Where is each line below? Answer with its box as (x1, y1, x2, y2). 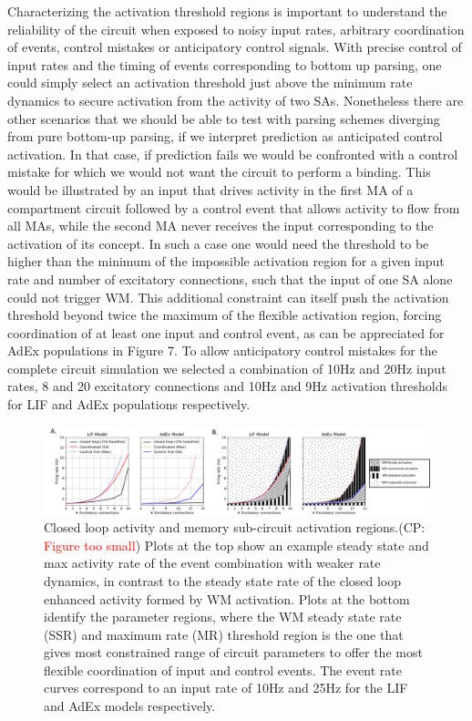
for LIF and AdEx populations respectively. (7, 395, 251, 414)
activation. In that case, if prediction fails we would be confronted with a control (7, 144, 458, 163)
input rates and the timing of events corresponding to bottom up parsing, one (7, 55, 442, 74)
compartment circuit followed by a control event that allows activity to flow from (7, 198, 460, 217)
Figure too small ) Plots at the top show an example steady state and (44, 535, 429, 554)
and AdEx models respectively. (44, 696, 216, 716)
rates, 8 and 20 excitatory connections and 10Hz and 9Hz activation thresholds (7, 376, 448, 396)
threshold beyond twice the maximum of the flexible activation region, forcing (7, 305, 442, 324)
